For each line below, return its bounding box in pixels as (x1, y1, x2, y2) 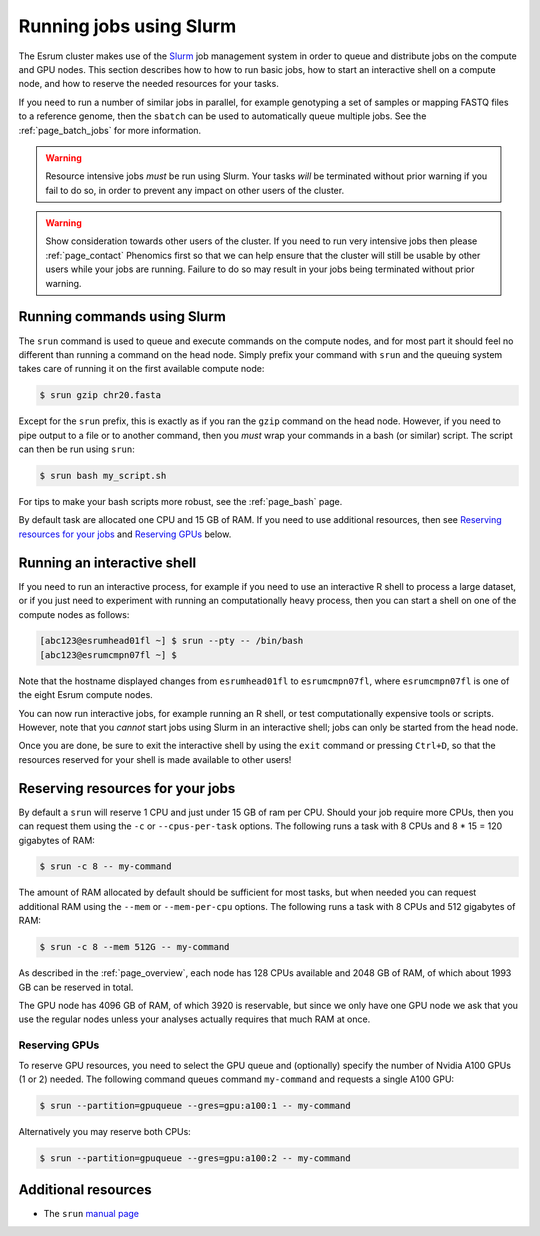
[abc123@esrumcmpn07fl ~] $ (39, 649, 177, 660)
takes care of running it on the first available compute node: (18, 363, 265, 375)
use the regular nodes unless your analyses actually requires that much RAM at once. (18, 1013, 371, 1025)
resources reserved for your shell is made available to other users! (18, 753, 292, 765)
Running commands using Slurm (18, 308, 227, 325)
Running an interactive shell (18, 554, 197, 571)
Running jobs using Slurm (18, 15, 237, 37)
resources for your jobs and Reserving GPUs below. (18, 528, 232, 540)
